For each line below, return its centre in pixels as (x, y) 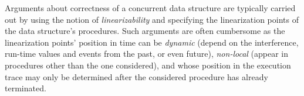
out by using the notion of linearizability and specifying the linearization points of (152, 19)
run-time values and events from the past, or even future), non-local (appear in (147, 54)
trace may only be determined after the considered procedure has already (136, 76)
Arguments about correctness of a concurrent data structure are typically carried (150, 8)
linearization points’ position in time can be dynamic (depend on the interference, (152, 42)
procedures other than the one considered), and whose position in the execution (148, 65)
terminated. (26, 88)
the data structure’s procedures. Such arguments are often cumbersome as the (145, 31)
